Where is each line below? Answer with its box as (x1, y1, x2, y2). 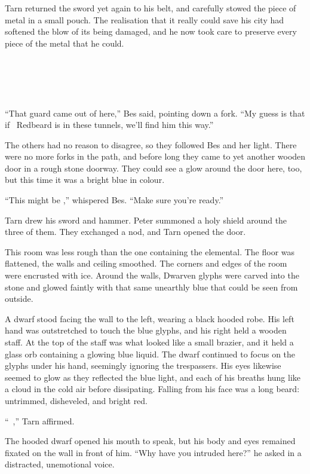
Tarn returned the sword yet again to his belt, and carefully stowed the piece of (5, 2, 296, 14)
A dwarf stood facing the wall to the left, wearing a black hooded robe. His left (5, 312, 294, 325)
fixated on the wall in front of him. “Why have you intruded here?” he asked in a (5, 446, 302, 458)
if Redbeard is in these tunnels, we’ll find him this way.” (5, 118, 214, 131)
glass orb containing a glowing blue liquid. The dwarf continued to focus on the (5, 347, 296, 360)
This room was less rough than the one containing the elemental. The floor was (5, 245, 295, 258)
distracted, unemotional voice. (5, 458, 115, 470)
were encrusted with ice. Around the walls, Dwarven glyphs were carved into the (5, 269, 299, 282)
